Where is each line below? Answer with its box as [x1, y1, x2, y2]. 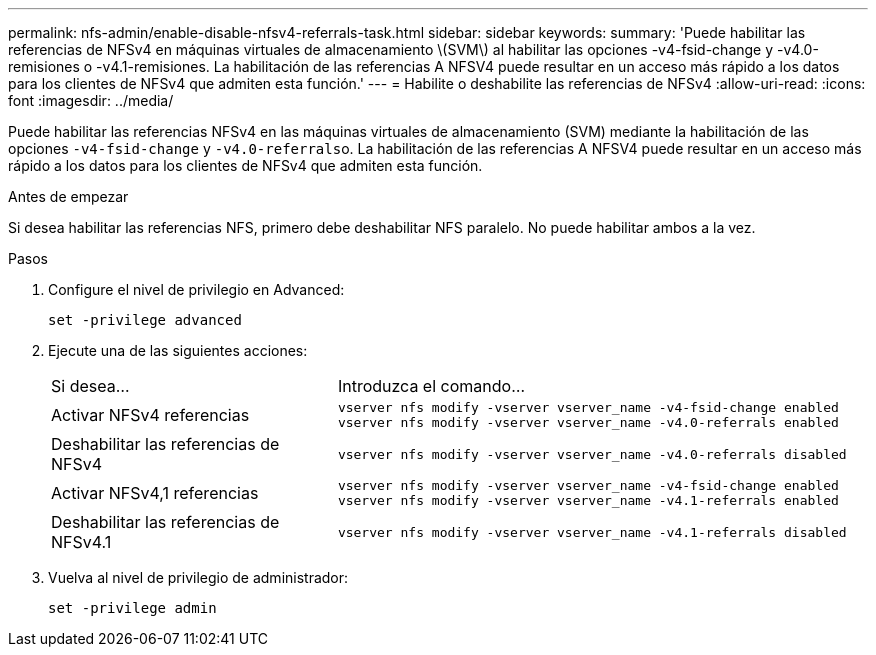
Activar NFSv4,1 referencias [51, 483, 259, 503]
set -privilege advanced [48, 312, 242, 328]
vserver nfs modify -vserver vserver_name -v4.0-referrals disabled [337, 446, 847, 462]
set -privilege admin [48, 600, 217, 616]
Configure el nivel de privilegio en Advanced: [48, 281, 345, 298]
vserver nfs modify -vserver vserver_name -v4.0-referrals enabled [337, 415, 839, 430]
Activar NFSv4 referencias [51, 405, 250, 425]
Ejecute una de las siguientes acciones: [48, 342, 308, 359]
